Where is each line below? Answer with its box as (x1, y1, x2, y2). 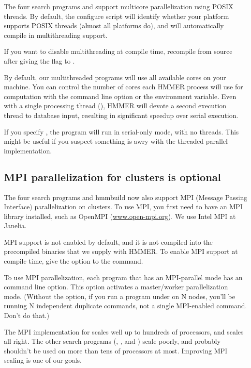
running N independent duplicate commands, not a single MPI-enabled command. (4, 301, 247, 311)
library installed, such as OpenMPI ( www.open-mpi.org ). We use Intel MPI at (4, 211, 236, 221)
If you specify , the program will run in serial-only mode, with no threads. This (4, 126, 239, 136)
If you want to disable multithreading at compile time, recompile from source (4, 46, 233, 56)
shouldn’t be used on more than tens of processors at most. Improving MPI (4, 345, 228, 355)
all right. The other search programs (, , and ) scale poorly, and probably (4, 336, 221, 346)
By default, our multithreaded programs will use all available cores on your (4, 72, 226, 82)
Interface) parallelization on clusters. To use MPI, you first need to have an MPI (4, 201, 243, 212)
